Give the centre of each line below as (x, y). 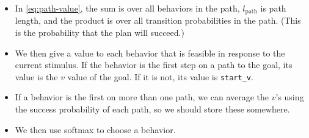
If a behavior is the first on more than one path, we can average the (142, 97)
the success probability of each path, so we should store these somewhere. (152, 109)
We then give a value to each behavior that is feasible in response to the (150, 53)
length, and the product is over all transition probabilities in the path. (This (158, 20)
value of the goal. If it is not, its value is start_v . (160, 76)
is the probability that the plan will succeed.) (100, 33)
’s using (290, 97)
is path (273, 8)
